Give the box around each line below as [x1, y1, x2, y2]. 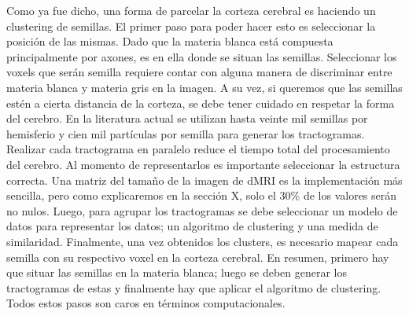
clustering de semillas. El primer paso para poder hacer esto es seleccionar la [6, 17, 376, 34]
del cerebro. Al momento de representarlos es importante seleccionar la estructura [6, 156, 400, 172]
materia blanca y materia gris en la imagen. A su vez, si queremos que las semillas [6, 79, 403, 95]
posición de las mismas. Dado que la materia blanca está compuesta [6, 33, 333, 50]
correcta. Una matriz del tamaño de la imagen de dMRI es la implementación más [6, 171, 403, 188]
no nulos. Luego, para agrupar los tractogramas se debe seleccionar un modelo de [6, 202, 398, 219]
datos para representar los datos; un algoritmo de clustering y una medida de [6, 218, 378, 234]
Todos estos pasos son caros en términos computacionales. [6, 295, 286, 311]
